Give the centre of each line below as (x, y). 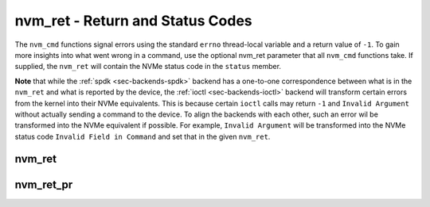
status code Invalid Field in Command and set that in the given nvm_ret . (143, 136)
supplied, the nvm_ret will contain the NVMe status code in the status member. (148, 67)
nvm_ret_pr (44, 184)
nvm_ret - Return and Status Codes (133, 21)
